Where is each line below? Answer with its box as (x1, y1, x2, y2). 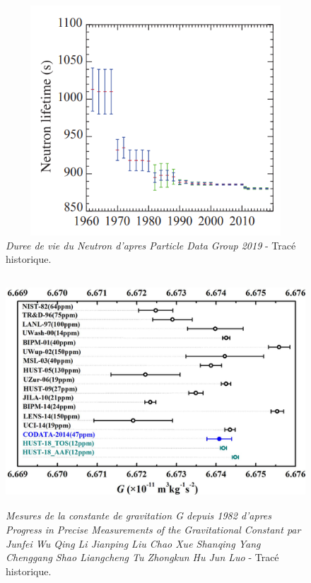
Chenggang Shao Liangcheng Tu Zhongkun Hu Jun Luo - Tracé (6, 550, 279, 565)
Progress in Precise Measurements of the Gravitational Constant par (6, 522, 301, 537)
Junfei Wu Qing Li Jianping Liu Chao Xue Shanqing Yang (6, 536, 261, 550)
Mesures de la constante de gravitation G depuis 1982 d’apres (6, 508, 272, 523)
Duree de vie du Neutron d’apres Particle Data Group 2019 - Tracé (6, 237, 296, 252)
